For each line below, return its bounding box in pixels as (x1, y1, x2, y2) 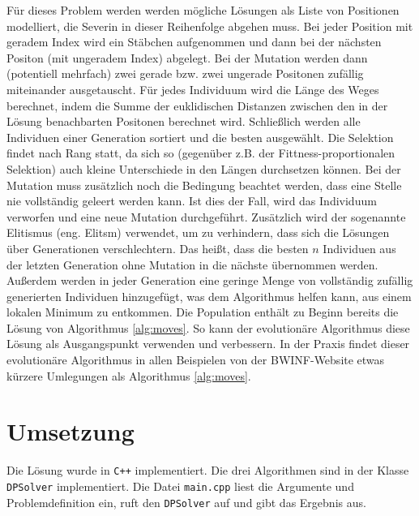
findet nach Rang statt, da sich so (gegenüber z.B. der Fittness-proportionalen (6, 144, 395, 161)
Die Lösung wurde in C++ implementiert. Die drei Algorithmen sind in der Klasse (6, 462, 409, 479)
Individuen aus (323, 239, 396, 256)
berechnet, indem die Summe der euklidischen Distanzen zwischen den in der (6, 97, 388, 114)
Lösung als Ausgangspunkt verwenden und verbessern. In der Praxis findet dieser (6, 335, 410, 352)
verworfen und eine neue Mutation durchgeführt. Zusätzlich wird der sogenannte (6, 208, 406, 225)
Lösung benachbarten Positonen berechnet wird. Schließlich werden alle (6, 113, 361, 130)
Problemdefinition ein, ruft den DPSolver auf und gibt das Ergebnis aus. (6, 493, 366, 510)
